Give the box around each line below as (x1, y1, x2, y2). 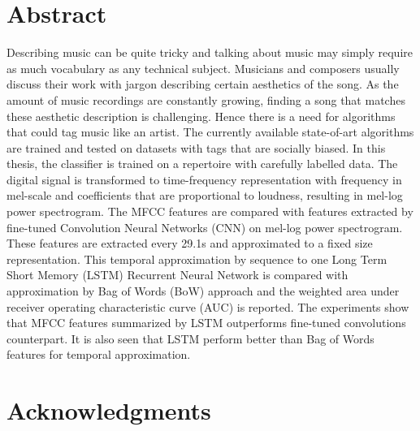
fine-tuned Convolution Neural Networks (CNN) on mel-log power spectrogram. (6, 218, 403, 235)
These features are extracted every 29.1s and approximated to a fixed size (6, 235, 373, 252)
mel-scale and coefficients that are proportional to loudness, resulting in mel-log (6, 187, 403, 204)
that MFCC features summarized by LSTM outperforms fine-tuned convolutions (6, 314, 406, 331)
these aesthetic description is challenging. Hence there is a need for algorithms (6, 107, 396, 124)
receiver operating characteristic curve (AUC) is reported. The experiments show (6, 298, 409, 315)
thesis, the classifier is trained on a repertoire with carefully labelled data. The (6, 155, 398, 172)
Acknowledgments (6, 394, 211, 427)
